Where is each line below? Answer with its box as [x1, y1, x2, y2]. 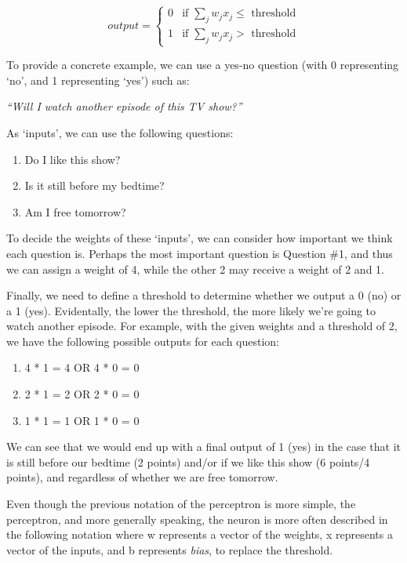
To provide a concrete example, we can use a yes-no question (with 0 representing [6, 56, 399, 73]
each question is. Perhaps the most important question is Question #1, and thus [6, 245, 393, 261]
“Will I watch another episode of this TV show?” [6, 98, 242, 114]
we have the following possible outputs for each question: [6, 332, 280, 349]
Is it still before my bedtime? [24, 177, 165, 194]
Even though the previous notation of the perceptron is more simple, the [6, 496, 356, 512]
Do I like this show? [24, 151, 121, 167]
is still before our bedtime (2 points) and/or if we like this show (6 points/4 [6, 453, 370, 470]
